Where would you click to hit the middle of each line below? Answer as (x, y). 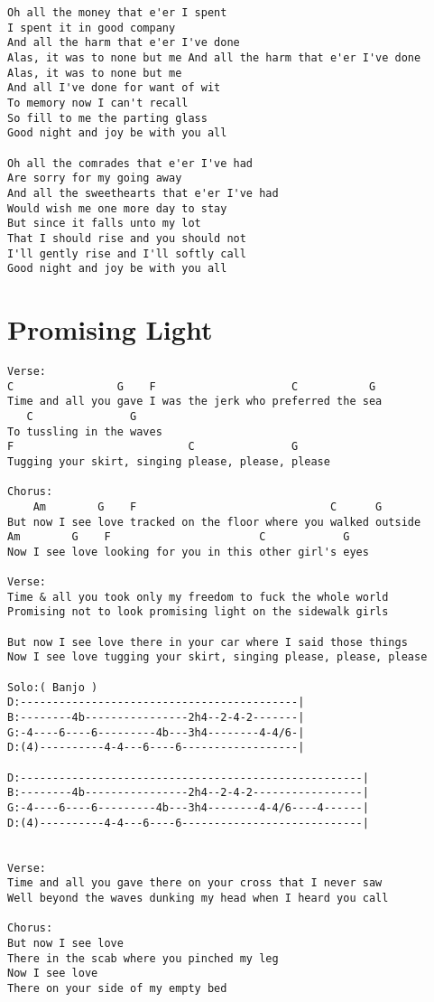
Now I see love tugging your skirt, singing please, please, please (217, 657)
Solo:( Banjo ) (53, 687)
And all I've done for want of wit (114, 88)
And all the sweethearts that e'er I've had (143, 193)
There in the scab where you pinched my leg (143, 958)
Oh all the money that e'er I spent (117, 13)
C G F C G (192, 386)
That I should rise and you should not (127, 238)
